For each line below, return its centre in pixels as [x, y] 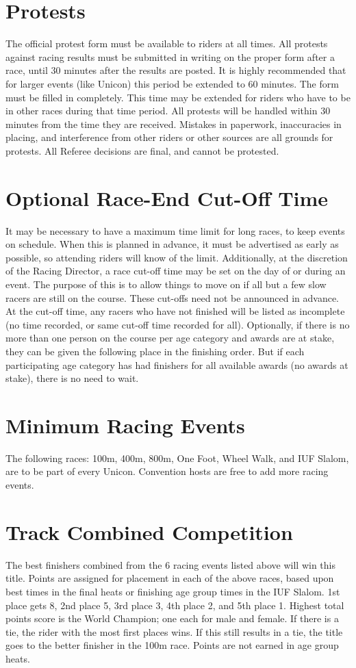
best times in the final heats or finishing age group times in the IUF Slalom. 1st [173, 591]
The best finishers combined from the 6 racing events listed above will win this [170, 564]
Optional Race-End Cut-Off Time [167, 197]
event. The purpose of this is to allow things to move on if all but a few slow [166, 284]
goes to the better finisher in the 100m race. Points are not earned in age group [172, 645]
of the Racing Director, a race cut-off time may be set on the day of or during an [176, 271]
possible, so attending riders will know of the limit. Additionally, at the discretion [177, 257]
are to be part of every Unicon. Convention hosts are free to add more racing [167, 471]
